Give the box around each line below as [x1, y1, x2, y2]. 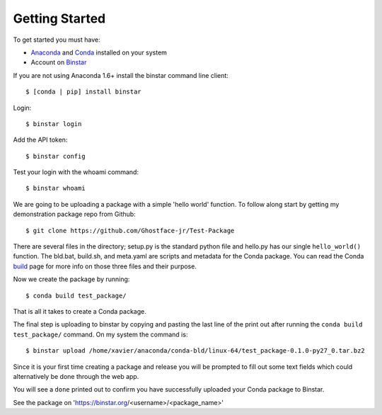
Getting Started [13, 11, 106, 26]
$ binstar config [25, 152, 86, 160]
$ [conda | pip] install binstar [25, 88, 141, 96]
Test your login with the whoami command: [13, 168, 139, 176]
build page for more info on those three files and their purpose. [13, 262, 197, 271]
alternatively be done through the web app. [13, 372, 139, 380]
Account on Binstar [30, 58, 87, 67]
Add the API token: [13, 135, 68, 144]
